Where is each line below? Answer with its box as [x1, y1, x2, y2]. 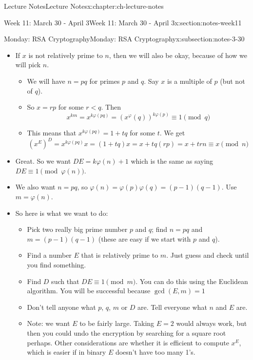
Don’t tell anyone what [27, 302, 96, 312]
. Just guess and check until [166, 250, 249, 260]
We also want [15, 182, 56, 192]
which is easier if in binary [27, 347, 106, 357]
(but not [220, 76, 245, 86]
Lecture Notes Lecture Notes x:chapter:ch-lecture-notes [4, 1, 164, 11]
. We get [159, 128, 185, 138]
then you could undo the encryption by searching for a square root [27, 328, 226, 338]
